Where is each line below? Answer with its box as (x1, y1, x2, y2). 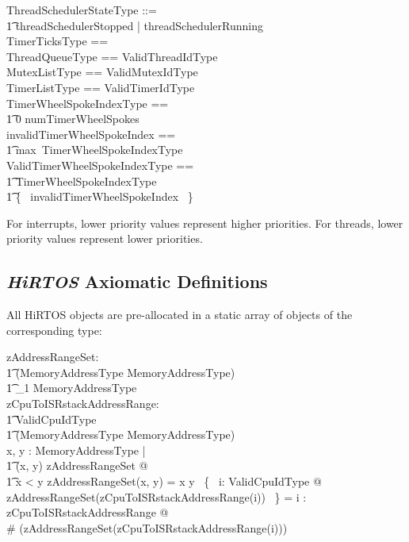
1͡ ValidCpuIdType (6, 410, 97, 427)
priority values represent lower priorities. (6, 230, 203, 247)
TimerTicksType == (6, 33, 109, 49)
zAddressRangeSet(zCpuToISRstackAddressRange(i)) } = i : (6, 488, 307, 505)
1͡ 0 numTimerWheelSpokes (6, 110, 140, 127)
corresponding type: (6, 321, 102, 338)
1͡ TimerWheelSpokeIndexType (6, 172, 157, 189)
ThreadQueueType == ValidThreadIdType (6, 48, 218, 64)
